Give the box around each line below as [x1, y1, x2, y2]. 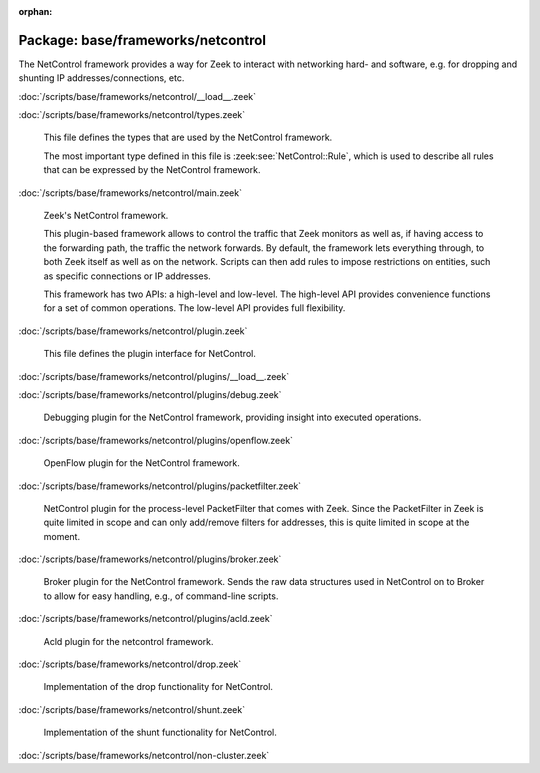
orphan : [18, 6, 53, 17]
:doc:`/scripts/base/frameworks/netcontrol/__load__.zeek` [18, 90, 257, 102]
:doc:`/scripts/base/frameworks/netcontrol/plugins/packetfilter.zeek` [18, 480, 302, 492]
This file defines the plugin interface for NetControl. [43, 348, 257, 360]
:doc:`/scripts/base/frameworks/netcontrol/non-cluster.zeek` [18, 749, 270, 761]
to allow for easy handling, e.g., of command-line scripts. [43, 590, 279, 602]
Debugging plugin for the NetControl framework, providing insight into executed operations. [43, 411, 422, 424]
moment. [43, 530, 80, 542]
